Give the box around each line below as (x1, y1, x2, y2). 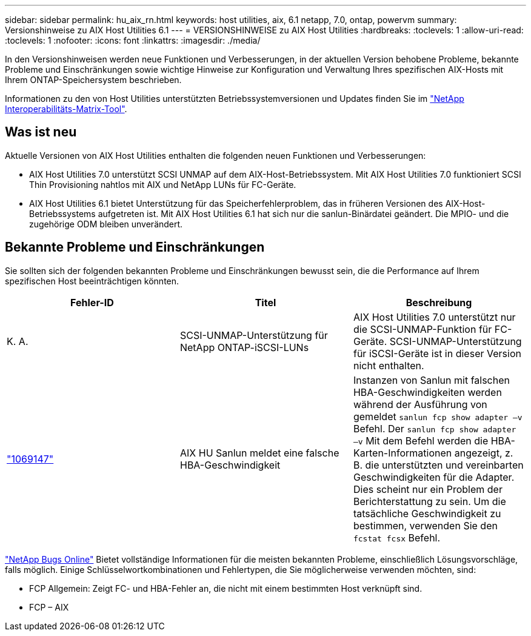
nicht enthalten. (353, 359, 424, 372)
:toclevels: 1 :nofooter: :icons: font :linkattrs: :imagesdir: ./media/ (5, 35, 261, 45)
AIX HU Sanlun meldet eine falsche (179, 446, 339, 459)
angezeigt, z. (454, 446, 513, 459)
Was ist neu (5, 124, 77, 140)
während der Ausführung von (353, 398, 487, 410)
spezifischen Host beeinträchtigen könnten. (5, 275, 179, 286)
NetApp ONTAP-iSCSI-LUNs (179, 341, 309, 353)
